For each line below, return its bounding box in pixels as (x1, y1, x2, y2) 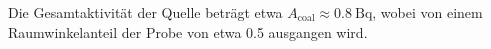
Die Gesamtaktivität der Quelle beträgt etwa (8, 2, 283, 22)
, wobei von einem (372, 2, 483, 22)
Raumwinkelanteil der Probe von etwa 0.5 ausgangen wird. (8, 21, 368, 42)
